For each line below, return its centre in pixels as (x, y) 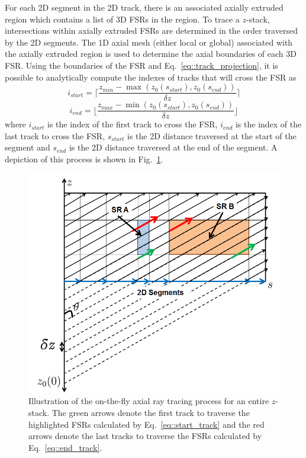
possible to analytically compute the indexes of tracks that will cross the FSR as (151, 77)
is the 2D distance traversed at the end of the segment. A (173, 147)
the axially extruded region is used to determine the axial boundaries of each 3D (151, 54)
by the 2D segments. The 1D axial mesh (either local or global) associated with (149, 42)
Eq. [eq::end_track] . (65, 447)
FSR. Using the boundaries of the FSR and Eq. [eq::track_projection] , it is (141, 65)
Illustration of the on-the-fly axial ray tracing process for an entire (149, 401)
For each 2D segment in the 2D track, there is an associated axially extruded (144, 7)
